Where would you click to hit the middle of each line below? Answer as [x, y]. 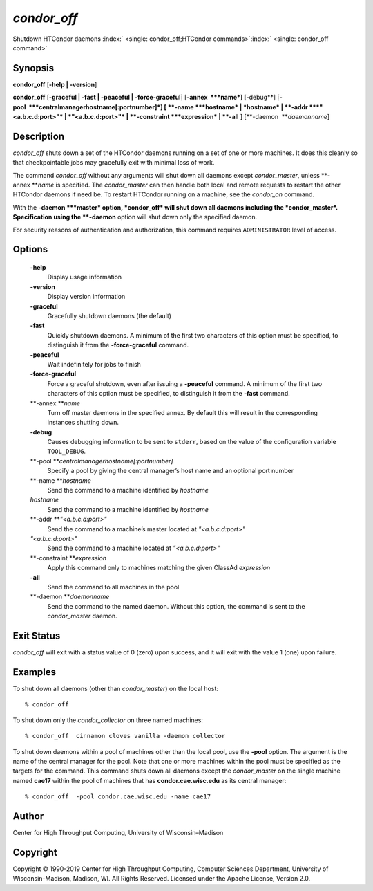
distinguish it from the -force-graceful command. [118, 345]
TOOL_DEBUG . [67, 451]
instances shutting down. [83, 423]
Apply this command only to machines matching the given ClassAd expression [159, 568]
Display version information [86, 297]
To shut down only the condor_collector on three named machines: [108, 720]
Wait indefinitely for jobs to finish [94, 364]
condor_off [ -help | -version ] [55, 84]
